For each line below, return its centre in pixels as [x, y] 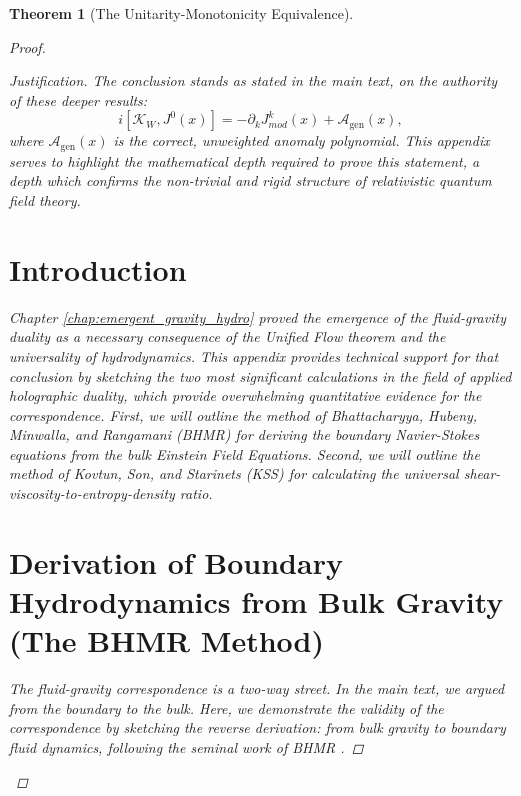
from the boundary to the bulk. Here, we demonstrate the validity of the [226, 707]
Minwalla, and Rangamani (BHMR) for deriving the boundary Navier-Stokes [244, 434]
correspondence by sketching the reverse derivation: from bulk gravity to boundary [257, 727]
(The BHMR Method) [167, 640]
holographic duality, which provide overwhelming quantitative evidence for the [245, 395]
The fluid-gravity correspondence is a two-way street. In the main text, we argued [257, 688]
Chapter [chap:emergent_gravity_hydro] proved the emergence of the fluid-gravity [257, 316]
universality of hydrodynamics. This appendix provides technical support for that [254, 355]
